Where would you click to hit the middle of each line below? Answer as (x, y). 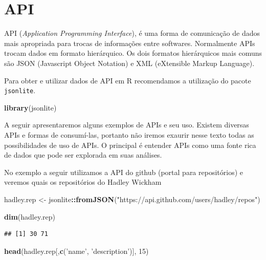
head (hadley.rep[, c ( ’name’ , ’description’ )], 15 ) (76, 251)
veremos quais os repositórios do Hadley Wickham (83, 182)
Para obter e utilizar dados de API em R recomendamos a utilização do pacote (128, 80)
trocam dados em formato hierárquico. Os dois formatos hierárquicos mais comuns (133, 53)
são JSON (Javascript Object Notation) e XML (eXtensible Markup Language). (129, 63)
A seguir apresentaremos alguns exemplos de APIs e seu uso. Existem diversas (127, 125)
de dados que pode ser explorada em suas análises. (83, 155)
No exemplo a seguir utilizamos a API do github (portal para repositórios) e (124, 172)
